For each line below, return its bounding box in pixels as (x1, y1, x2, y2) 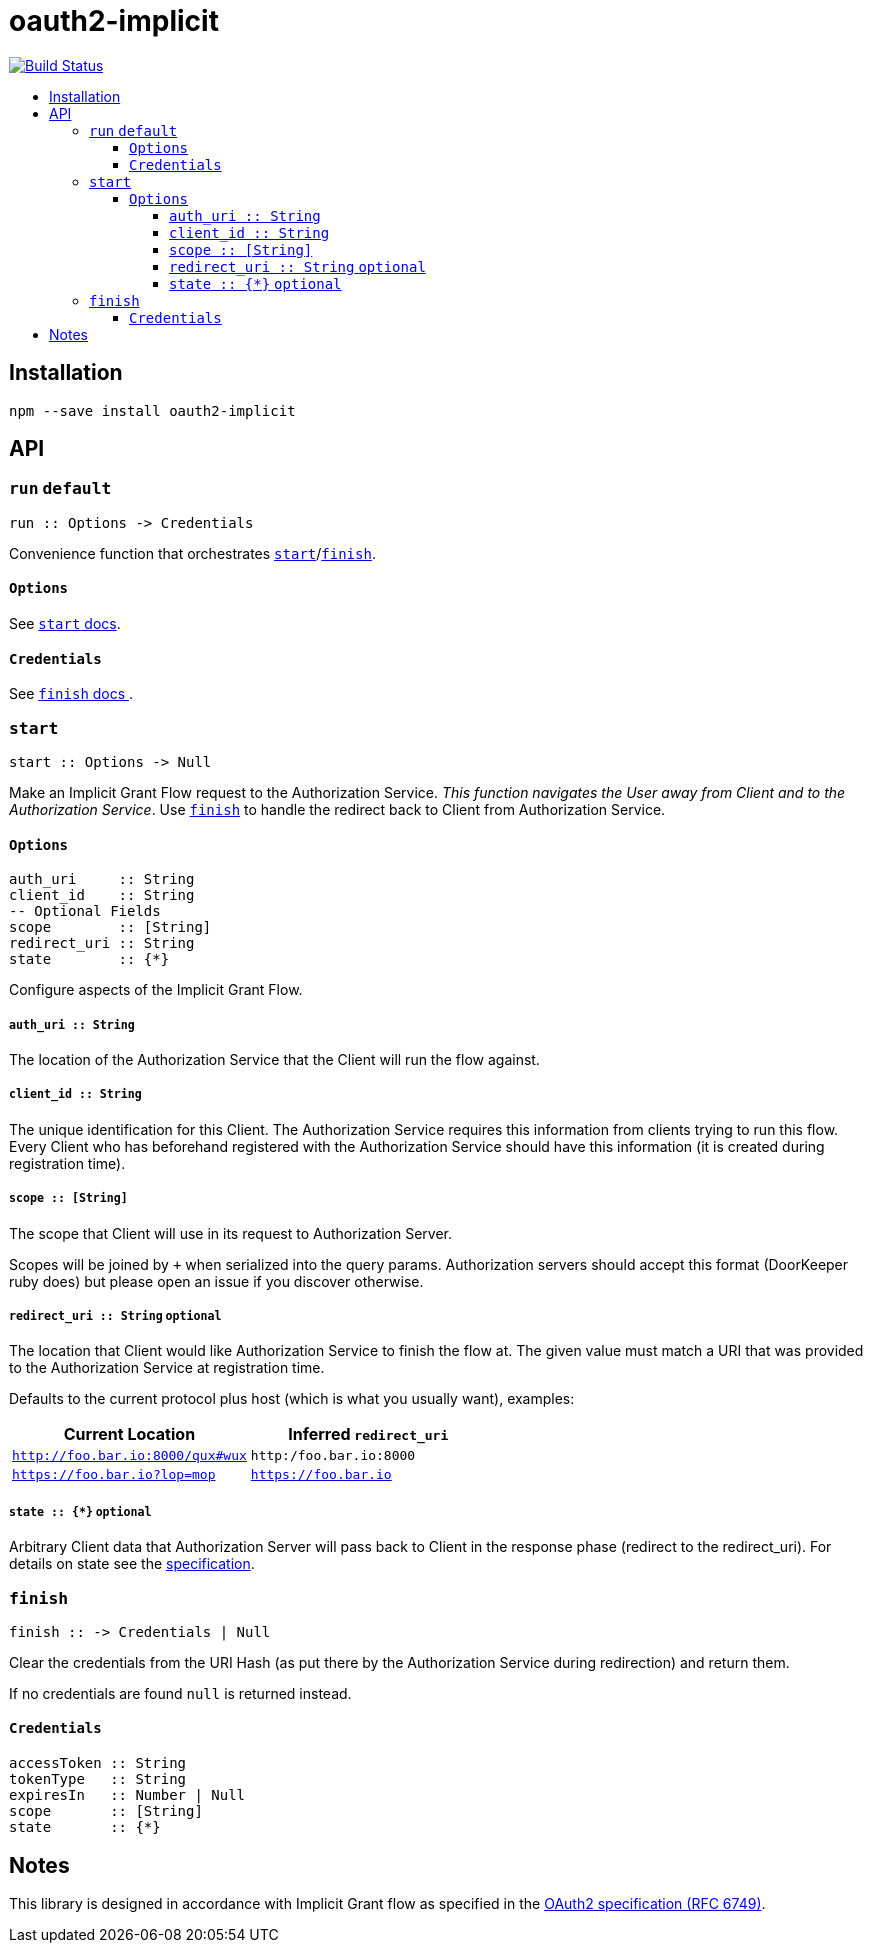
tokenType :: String (9, 1771, 187, 1788)
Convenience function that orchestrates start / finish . (9, 544, 376, 562)
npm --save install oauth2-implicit (9, 402, 296, 419)
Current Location (63, 1424, 196, 1445)
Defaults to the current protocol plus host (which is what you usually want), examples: (9, 1390, 575, 1408)
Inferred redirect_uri (288, 1424, 449, 1445)
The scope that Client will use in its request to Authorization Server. (9, 1224, 453, 1242)
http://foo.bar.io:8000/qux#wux (12, 1448, 247, 1464)
